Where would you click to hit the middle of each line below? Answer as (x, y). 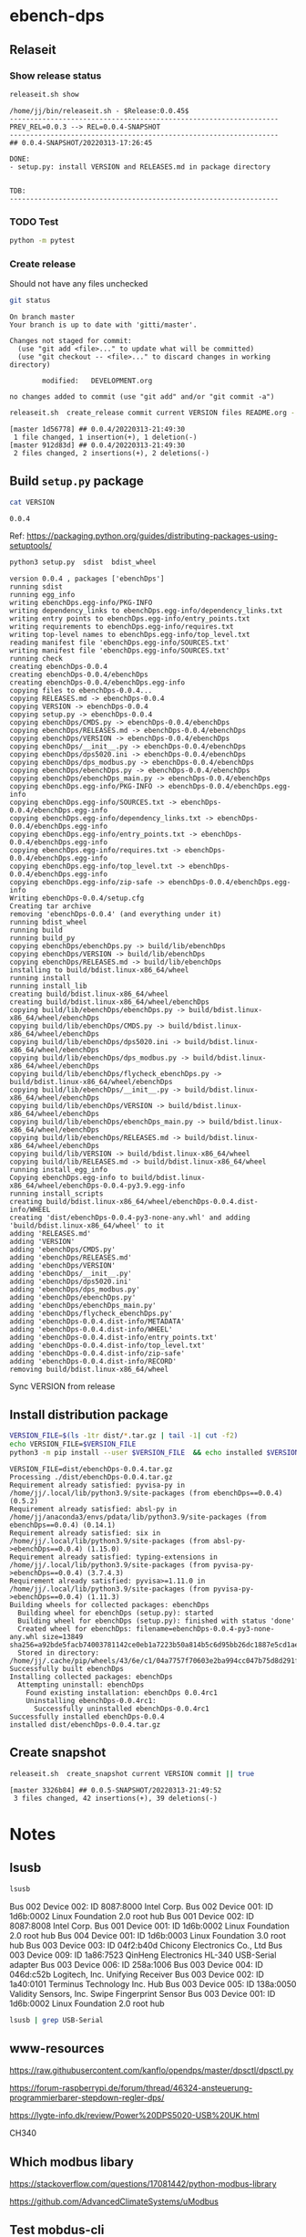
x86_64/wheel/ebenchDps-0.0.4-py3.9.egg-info (97, 1186)
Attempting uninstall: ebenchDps (81, 1685)
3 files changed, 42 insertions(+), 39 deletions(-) (116, 1798)
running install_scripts (56, 1193)
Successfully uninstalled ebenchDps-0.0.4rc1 (121, 1709)
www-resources (57, 2049)
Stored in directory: (59, 1653)
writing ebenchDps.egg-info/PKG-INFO (81, 602)
